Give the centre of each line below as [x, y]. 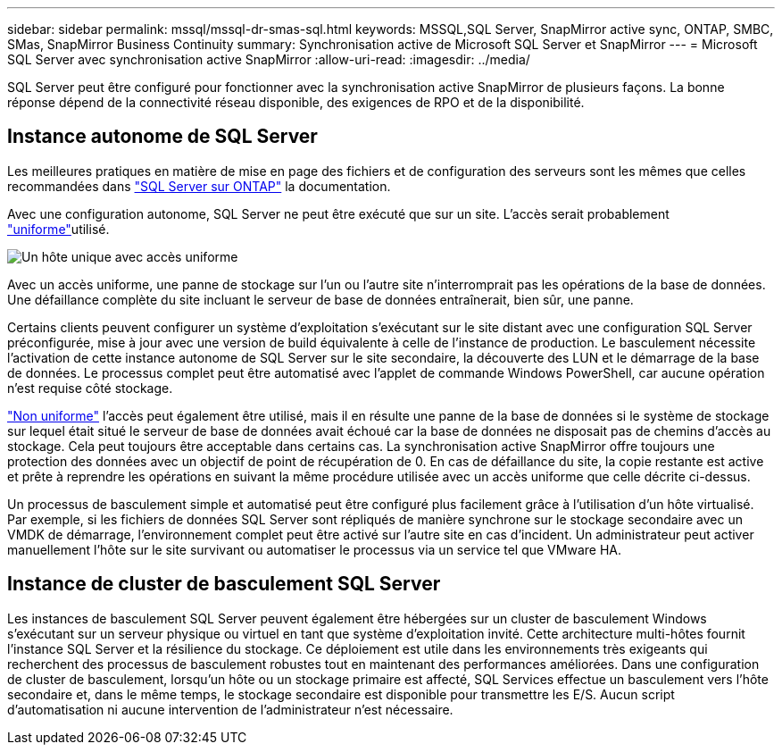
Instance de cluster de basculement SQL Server [224, 584]
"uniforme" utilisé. [58, 229]
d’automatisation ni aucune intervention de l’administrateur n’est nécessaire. [230, 709]
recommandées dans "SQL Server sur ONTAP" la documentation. [199, 186]
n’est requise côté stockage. [90, 388]
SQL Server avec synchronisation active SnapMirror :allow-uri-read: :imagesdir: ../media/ [269, 59]
